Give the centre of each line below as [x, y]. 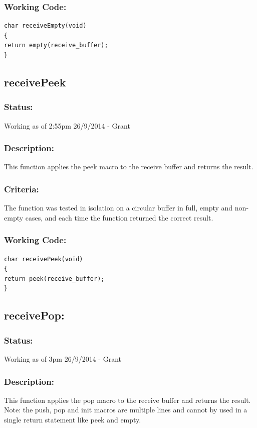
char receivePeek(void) [44, 259]
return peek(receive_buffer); [54, 279]
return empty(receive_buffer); [56, 45]
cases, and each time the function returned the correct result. [119, 217]
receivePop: [34, 315]
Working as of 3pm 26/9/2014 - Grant [63, 359]
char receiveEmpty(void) [45, 26]
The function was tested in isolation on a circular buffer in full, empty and [118, 208]
